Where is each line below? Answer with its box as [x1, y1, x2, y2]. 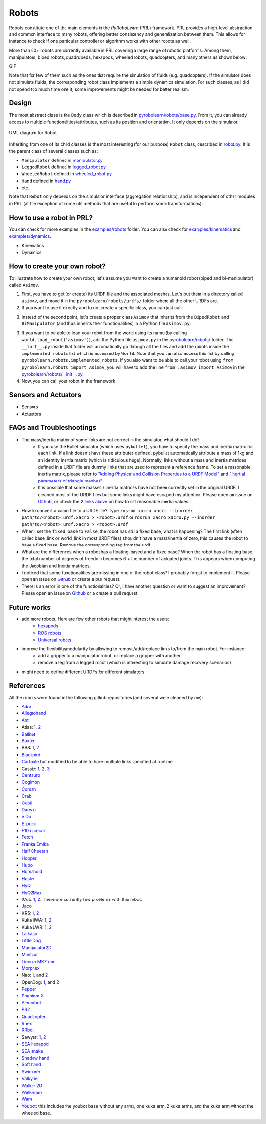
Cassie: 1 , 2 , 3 [21, 766, 50, 771]
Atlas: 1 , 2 [21, 724, 41, 730]
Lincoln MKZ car [21, 958, 55, 964]
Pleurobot [21, 999, 41, 1005]
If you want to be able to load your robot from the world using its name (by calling [21, 330, 187, 336]
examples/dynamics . [9, 233, 51, 239]
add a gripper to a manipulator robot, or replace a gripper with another [38, 652, 181, 658]
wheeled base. [21, 1110, 52, 1116]
